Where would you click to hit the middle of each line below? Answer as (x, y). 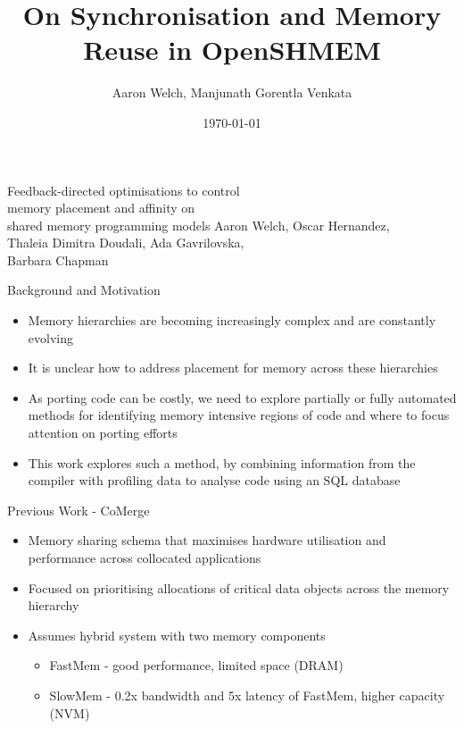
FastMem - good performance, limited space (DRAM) (196, 665)
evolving (50, 337)
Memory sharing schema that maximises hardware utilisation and (207, 540)
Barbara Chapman (58, 260)
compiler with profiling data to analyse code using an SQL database (214, 480)
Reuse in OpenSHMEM (232, 50)
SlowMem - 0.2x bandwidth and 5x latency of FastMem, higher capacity (247, 695)
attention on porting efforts (103, 433)
